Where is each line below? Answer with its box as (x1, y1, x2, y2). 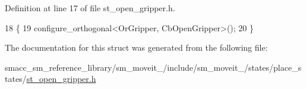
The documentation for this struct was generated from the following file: (5, 41, 268, 54)
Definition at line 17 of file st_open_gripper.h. (5, 2, 175, 14)
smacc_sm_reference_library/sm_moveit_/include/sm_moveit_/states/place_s (5, 61, 302, 73)
